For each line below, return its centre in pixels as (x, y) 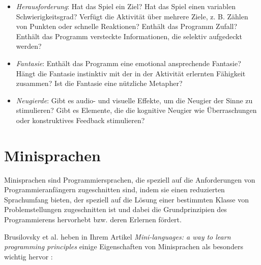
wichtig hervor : (28, 256)
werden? (29, 46)
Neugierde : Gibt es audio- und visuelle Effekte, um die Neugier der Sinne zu (134, 100)
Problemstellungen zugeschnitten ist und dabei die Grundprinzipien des (115, 209)
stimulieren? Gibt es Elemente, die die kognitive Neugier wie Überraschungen (136, 110)
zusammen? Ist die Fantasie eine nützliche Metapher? (99, 83)
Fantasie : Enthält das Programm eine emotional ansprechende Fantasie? (128, 63)
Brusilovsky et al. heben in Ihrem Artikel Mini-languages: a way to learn (118, 236)
